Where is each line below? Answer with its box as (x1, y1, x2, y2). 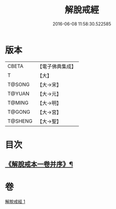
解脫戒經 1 (5, 199, 25, 205)
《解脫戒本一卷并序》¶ (5, 160, 73, 168)
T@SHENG (7, 118, 33, 125)
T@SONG (7, 81, 30, 88)
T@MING (7, 99, 29, 106)
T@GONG (7, 108, 30, 115)
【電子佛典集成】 (37, 63, 77, 70)
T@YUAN (7, 90, 30, 97)
